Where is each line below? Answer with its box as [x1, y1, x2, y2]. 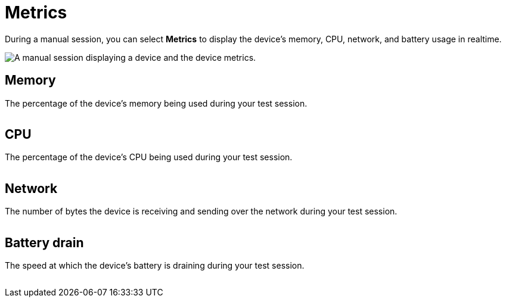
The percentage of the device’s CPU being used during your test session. [5, 152, 293, 163]
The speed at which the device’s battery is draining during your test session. [5, 260, 305, 271]
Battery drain [5, 235, 84, 250]
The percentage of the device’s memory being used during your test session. [5, 98, 308, 108]
